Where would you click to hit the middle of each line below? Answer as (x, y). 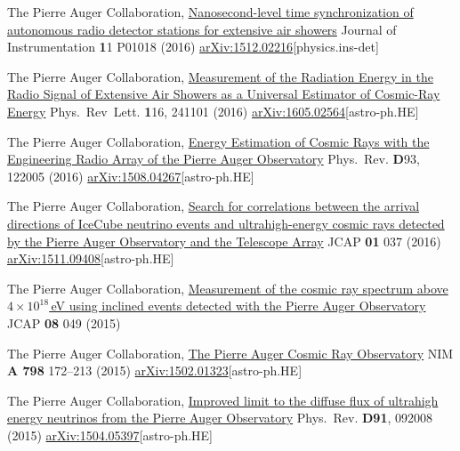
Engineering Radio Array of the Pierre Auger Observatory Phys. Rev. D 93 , (214, 159)
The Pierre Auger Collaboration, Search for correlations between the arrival (214, 206)
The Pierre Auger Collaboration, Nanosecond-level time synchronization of (210, 12)
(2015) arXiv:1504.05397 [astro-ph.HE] (110, 435)
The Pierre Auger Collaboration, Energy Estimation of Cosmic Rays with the (218, 141)
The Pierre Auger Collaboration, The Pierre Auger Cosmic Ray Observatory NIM (230, 353)
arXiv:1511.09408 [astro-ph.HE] (91, 258)
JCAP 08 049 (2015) (64, 322)
